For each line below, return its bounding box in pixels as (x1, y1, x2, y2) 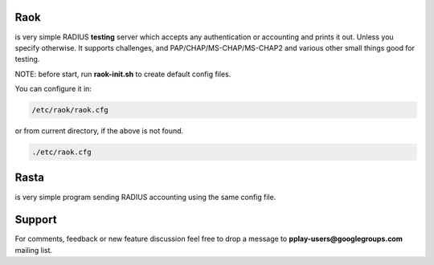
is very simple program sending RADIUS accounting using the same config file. (14, 192, 276, 202)
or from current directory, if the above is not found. (14, 126, 184, 136)
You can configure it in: (14, 84, 92, 94)
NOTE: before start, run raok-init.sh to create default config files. (14, 69, 231, 79)
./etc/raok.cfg (31, 148, 92, 157)
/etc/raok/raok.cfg (31, 105, 108, 115)
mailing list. (14, 245, 52, 255)
